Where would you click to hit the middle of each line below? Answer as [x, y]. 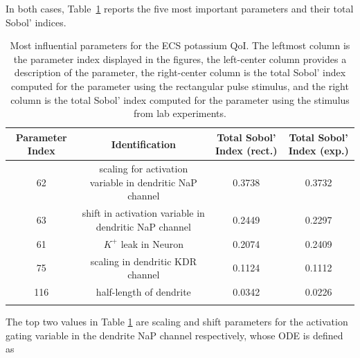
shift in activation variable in [143, 213]
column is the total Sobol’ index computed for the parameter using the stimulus [180, 99]
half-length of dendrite [143, 291]
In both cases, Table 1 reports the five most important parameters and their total [180, 8]
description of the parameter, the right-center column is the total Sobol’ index [180, 72]
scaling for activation [144, 169]
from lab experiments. [180, 113]
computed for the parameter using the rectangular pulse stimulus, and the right [180, 86]
